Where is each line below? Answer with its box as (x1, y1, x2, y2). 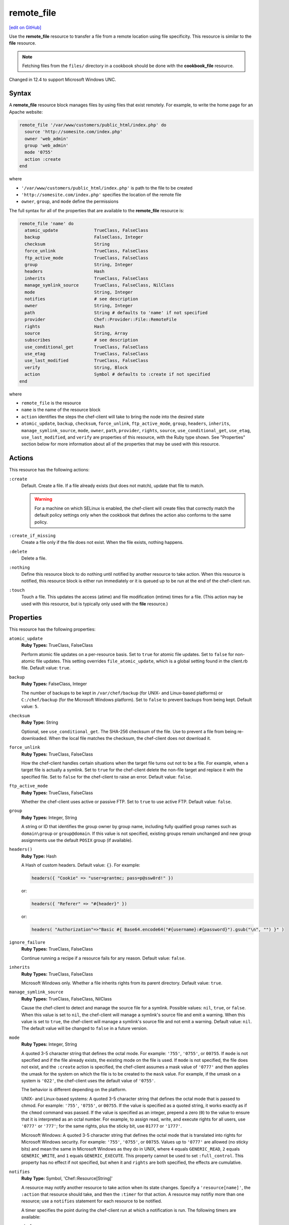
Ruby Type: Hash (21, 853, 57, 859)
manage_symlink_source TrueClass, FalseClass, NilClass (24, 282, 175, 288)
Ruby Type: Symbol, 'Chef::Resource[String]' (21, 1176, 113, 1181)
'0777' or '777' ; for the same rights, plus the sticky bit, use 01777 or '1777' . (21, 1123, 182, 1129)
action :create (24, 156, 61, 162)
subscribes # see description (24, 337, 138, 343)
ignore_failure (9, 940, 46, 945)
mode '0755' (24, 149, 53, 155)
